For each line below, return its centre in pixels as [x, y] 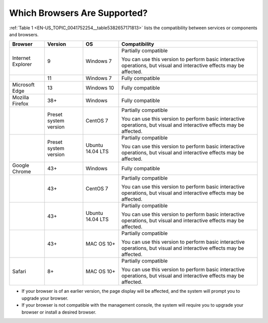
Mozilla [21, 98]
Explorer [22, 65]
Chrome [22, 172]
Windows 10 [100, 88]
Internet [21, 58]
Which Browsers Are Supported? [78, 13]
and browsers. [24, 34]
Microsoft [23, 85]
